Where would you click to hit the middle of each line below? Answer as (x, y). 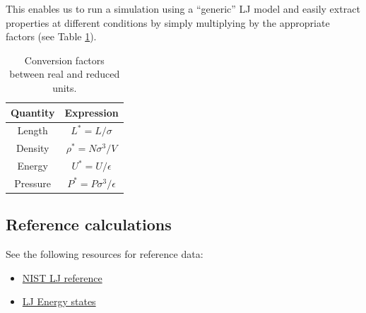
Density (33, 148)
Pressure (33, 183)
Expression (91, 112)
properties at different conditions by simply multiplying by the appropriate (168, 22)
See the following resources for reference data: (105, 254)
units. (65, 87)
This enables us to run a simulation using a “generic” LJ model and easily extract (183, 8)
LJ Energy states (59, 301)
